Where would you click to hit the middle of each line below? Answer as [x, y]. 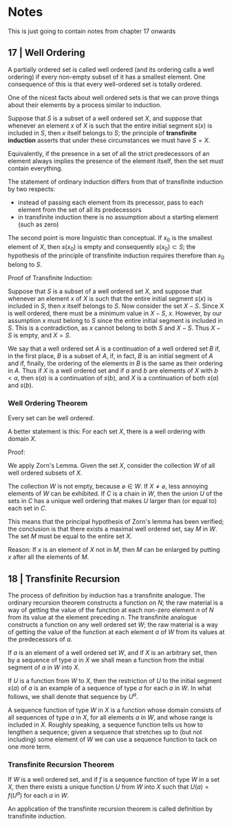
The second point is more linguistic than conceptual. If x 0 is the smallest [110, 238]
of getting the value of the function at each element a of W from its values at [116, 632]
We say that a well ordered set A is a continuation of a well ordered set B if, [114, 348]
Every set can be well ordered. [51, 418]
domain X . [22, 439]
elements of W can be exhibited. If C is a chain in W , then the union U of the [115, 493]
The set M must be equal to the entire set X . [70, 536]
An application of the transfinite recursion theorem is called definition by [110, 809]
